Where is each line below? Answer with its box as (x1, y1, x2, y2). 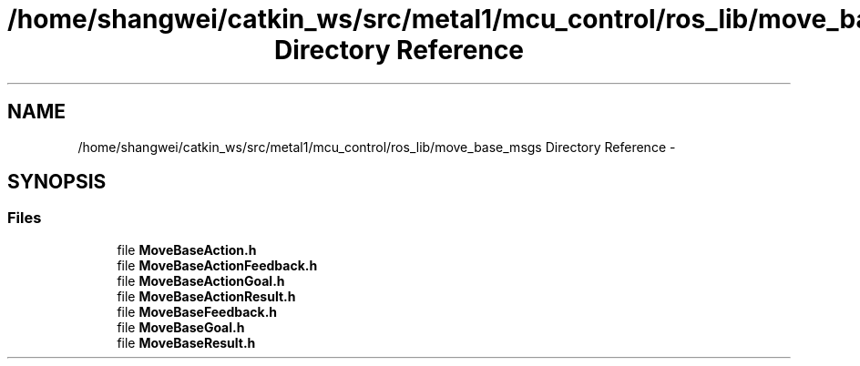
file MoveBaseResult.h (117, 334, 256, 351)
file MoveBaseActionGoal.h (117, 272, 285, 289)
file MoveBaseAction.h (117, 241, 257, 258)
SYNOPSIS (7, 170, 107, 194)
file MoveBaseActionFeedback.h (117, 257, 318, 273)
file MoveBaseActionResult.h (117, 288, 296, 304)
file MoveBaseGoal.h (117, 319, 245, 335)
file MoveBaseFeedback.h (117, 303, 278, 320)
